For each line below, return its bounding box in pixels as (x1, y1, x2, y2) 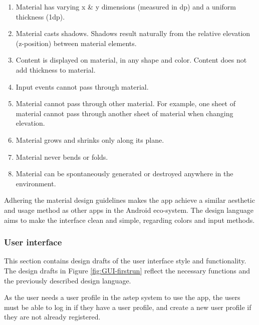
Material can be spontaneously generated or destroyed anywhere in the (16, 168, 233, 179)
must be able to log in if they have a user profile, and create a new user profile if (4, 301, 251, 312)
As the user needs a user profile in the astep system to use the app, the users (4, 292, 240, 302)
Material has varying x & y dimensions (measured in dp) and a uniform (16, 2, 236, 12)
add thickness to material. (16, 64, 96, 75)
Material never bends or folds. (16, 151, 108, 162)
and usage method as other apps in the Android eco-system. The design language (4, 204, 253, 215)
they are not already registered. (4, 311, 101, 322)
